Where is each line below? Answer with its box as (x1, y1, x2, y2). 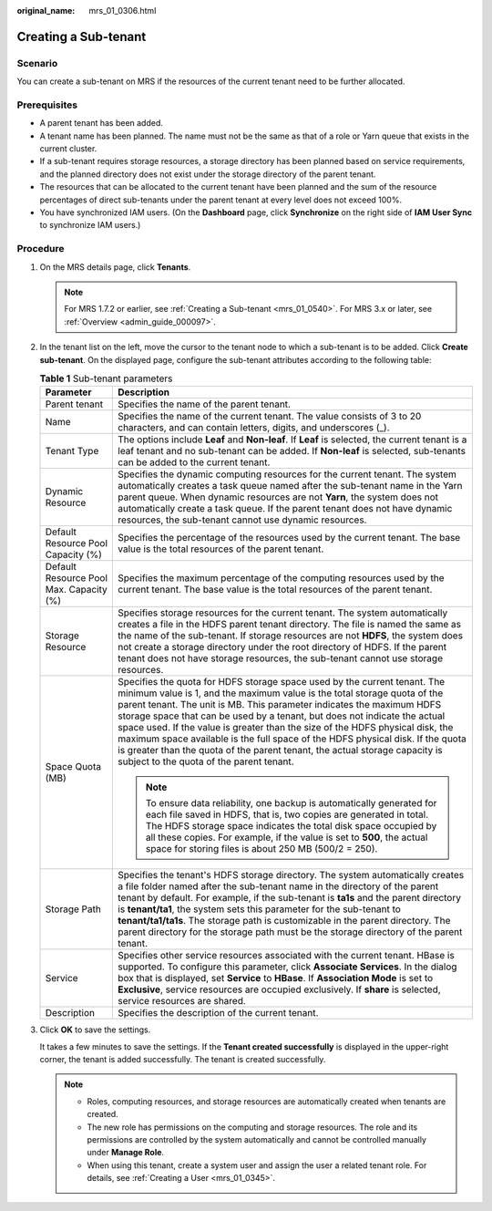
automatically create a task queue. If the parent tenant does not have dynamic (118, 502, 453, 515)
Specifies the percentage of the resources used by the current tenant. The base (118, 532, 461, 544)
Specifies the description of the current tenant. (118, 1007, 319, 1020)
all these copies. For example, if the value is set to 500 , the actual (146, 831, 428, 844)
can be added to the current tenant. (118, 456, 271, 469)
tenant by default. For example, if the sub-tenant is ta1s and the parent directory (118, 892, 462, 905)
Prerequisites (16, 98, 77, 111)
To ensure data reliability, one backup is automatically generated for (146, 797, 437, 810)
